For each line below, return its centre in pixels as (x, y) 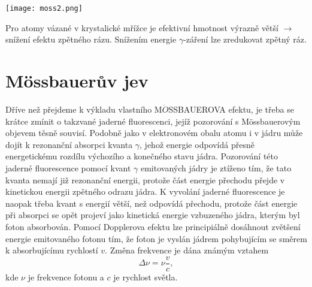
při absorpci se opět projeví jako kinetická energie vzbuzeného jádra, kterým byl (153, 215)
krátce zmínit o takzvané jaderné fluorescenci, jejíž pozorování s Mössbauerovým (153, 121)
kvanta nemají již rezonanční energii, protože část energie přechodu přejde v (145, 179)
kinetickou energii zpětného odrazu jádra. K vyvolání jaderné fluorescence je (145, 191)
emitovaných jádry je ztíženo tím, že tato (216, 167)
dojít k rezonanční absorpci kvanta (69, 144)
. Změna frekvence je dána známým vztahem (187, 250)
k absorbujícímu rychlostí (52, 250)
